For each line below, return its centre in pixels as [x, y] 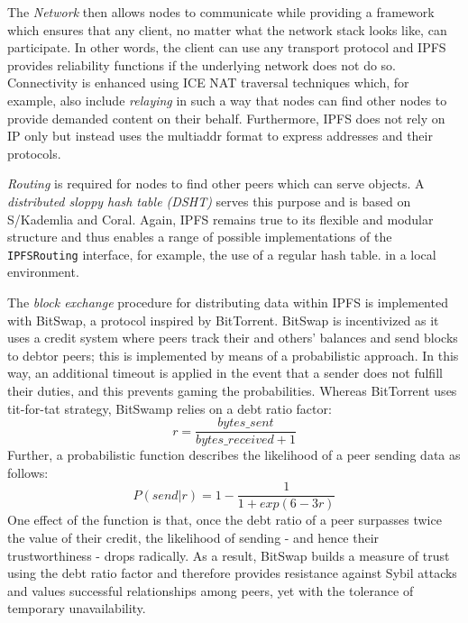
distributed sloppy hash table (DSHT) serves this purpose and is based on [209, 201]
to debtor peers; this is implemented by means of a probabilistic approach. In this [233, 355]
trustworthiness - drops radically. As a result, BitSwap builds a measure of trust [229, 555]
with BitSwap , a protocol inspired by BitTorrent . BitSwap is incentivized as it [223, 320]
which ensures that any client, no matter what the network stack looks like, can [227, 29]
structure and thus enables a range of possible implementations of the [200, 237]
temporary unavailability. [77, 608]
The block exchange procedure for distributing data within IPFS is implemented [228, 302]
